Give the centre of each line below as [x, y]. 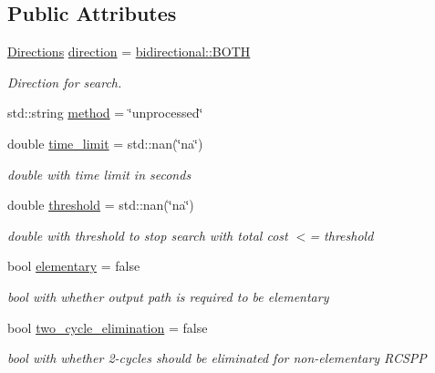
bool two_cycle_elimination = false [108, 327]
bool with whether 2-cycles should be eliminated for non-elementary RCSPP [217, 358]
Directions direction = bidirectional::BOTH [129, 52]
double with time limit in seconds [99, 174]
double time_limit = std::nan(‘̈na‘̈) [105, 143]
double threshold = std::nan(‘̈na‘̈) [101, 205]
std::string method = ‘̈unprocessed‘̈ [105, 113]
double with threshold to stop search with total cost [148, 235]
